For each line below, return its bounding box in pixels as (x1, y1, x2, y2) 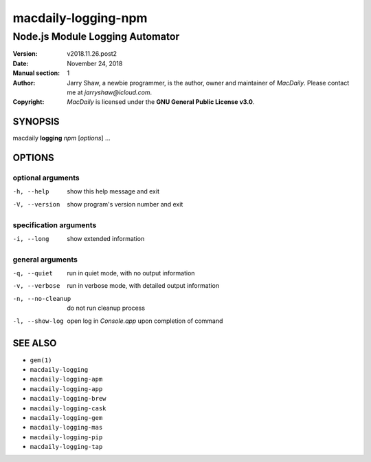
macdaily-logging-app (30, 385, 103, 392)
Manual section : (12, 69, 60, 77)
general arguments (12, 255, 78, 264)
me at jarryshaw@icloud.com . (67, 88, 153, 96)
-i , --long (12, 235, 49, 242)
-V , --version (12, 200, 60, 208)
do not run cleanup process (67, 304, 146, 313)
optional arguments (12, 173, 80, 182)
